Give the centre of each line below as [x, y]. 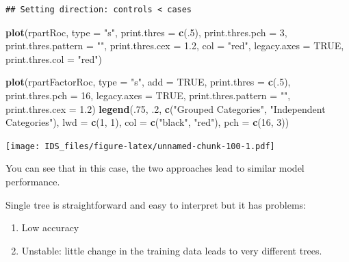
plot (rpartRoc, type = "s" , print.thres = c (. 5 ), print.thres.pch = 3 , [146, 32]
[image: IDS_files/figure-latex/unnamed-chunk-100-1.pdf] [140, 146]
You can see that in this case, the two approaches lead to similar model [155, 168]
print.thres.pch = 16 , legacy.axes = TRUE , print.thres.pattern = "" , [148, 95]
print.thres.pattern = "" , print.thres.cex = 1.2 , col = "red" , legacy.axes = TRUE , [175, 45]
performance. [33, 181]
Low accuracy [50, 227]
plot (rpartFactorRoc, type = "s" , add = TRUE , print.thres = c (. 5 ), [148, 82]
